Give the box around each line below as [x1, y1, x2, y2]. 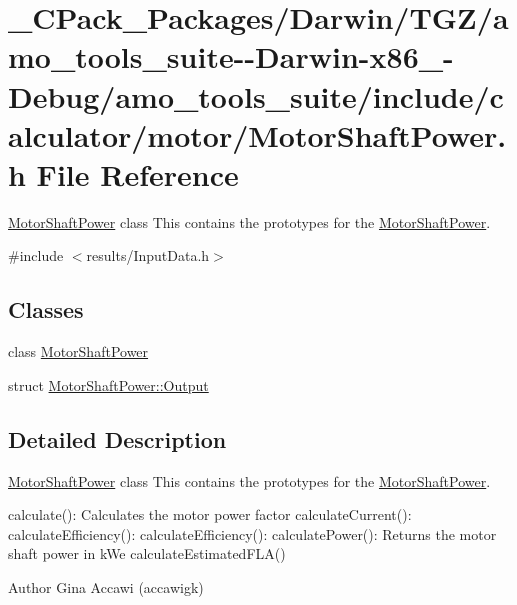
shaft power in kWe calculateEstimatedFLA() [8, 543, 286, 564]
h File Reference [8, 153, 239, 194]
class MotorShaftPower [8, 341, 149, 362]
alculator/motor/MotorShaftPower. [8, 114, 507, 155]
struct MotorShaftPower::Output [8, 374, 209, 395]
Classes [8, 294, 84, 325]
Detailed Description [8, 423, 227, 454]
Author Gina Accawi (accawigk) [8, 577, 204, 598]
